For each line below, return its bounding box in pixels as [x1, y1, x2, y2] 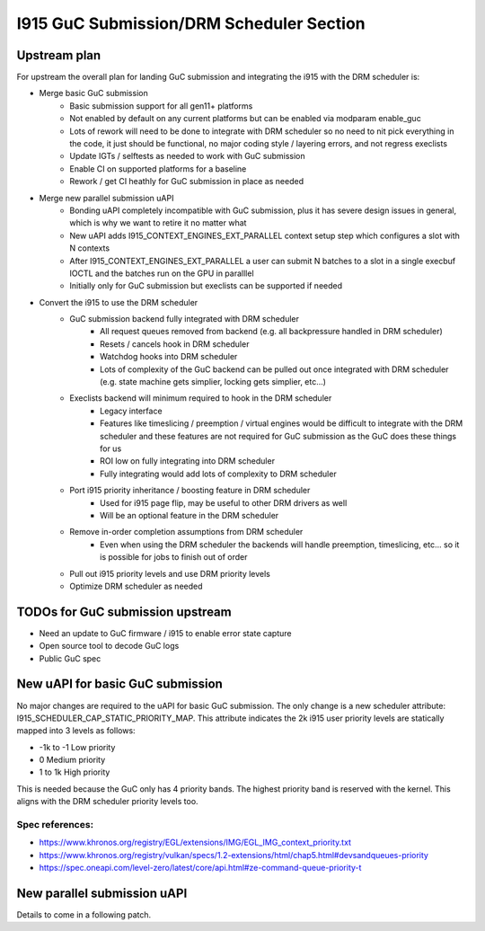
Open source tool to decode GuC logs [39, 641, 180, 652]
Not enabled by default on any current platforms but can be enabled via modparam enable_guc [69, 113, 421, 124]
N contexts [69, 243, 110, 253]
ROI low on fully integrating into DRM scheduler [100, 456, 276, 466]
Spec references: [16, 819, 94, 830]
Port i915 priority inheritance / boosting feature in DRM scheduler [69, 485, 311, 496]
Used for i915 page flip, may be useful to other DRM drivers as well [100, 497, 348, 508]
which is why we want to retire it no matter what [69, 217, 247, 228]
